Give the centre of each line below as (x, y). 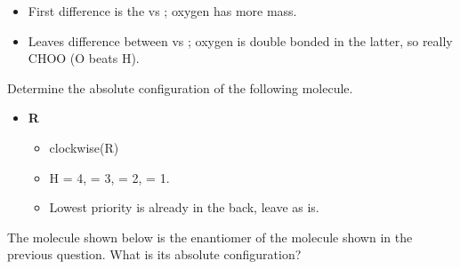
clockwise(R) (84, 147)
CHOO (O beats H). (84, 58)
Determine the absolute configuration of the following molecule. (180, 87)
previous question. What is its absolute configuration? (154, 254)
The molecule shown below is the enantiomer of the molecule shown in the (210, 237)
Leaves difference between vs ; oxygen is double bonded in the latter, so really (240, 40)
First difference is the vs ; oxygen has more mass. (162, 11)
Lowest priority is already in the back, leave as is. (184, 207)
